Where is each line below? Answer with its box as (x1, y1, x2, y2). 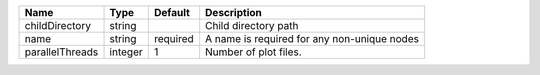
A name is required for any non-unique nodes (205, 32, 420, 45)
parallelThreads (24, 45, 99, 59)
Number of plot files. (205, 45, 302, 59)
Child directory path (205, 19, 299, 32)
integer (109, 45, 144, 59)
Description (205, 6, 262, 19)
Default (153, 6, 190, 19)
